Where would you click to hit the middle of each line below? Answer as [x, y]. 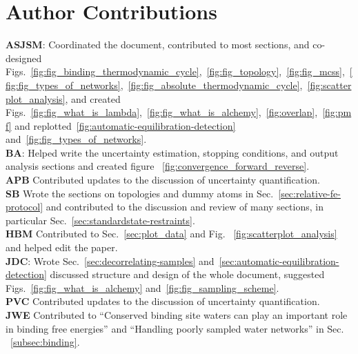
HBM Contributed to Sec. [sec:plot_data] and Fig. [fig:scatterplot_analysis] [171, 234]
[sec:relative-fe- [309, 193]
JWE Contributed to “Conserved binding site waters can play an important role [177, 315]
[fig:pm [337, 112]
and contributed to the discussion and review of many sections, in [185, 207]
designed [24, 58]
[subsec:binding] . [45, 342]
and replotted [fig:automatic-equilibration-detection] [125, 125]
